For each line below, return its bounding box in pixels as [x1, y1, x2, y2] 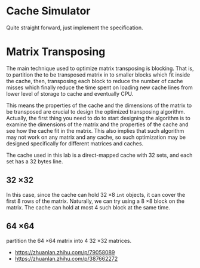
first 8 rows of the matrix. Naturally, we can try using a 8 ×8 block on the [6, 197, 185, 205]
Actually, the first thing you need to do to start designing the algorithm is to [6, 114, 191, 121]
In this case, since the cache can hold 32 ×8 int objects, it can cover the [6, 191, 186, 198]
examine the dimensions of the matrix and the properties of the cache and [6, 121, 189, 128]
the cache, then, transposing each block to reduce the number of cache [6, 77, 183, 84]
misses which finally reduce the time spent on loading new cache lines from [6, 84, 193, 91]
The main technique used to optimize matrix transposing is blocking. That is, [6, 65, 194, 72]
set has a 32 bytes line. [6, 157, 64, 165]
